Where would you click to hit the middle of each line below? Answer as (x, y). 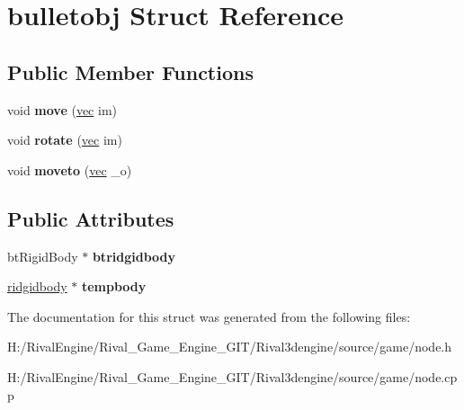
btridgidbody (134, 256)
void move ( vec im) (62, 109)
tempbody (114, 286)
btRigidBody (43, 256)
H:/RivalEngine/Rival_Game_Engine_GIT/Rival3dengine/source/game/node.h (230, 347)
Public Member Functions (130, 71)
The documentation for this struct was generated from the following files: (209, 316)
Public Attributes (91, 218)
